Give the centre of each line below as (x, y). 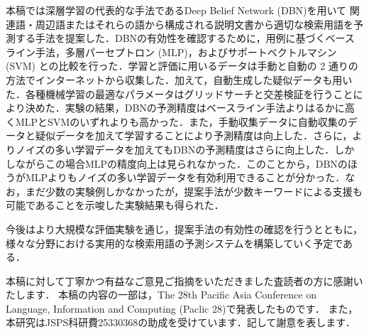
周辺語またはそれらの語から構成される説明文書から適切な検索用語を (194, 24)
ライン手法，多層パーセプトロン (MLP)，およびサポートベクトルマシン (171, 52)
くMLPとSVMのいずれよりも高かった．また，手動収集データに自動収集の (177, 121)
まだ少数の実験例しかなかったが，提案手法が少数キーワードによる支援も (194, 191)
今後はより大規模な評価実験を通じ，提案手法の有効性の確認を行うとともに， (184, 228)
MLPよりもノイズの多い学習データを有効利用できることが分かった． (185, 177)
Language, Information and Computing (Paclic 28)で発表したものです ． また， (182, 308)
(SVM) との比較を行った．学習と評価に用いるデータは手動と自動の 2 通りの (182, 66)
